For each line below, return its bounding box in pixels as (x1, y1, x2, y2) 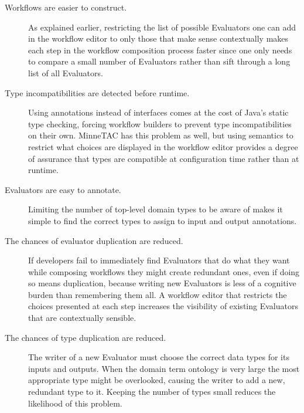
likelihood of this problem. (28, 397, 122, 409)
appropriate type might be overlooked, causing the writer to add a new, (28, 374, 285, 386)
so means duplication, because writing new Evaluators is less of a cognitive (28, 277, 296, 289)
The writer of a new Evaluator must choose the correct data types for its (28, 351, 289, 363)
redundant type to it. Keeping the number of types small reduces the (28, 385, 276, 398)
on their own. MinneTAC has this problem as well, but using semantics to (28, 129, 293, 141)
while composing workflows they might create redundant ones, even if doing (28, 265, 300, 277)
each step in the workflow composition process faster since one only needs (28, 43, 292, 56)
